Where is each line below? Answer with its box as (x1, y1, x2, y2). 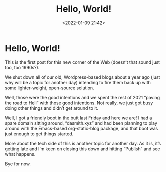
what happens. (5, 151, 36, 157)
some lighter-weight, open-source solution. (5, 85, 94, 91)
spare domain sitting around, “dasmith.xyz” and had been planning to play (5, 120, 157, 126)
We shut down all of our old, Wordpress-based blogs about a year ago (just (5, 74, 160, 80)
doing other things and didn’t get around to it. (5, 105, 99, 111)
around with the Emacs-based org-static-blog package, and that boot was (5, 125, 158, 131)
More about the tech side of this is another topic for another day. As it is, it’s (5, 140, 161, 146)
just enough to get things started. (5, 131, 74, 137)
